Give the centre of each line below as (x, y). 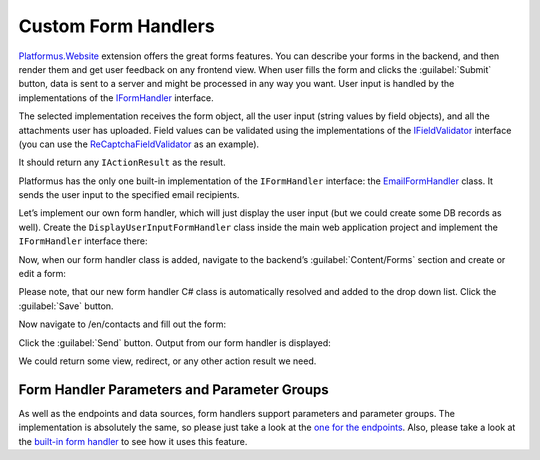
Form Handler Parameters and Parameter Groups (173, 389)
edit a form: (42, 274)
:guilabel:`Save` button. (66, 306)
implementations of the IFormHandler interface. (116, 97)
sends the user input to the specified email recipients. (129, 195)
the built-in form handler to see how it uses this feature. (133, 441)
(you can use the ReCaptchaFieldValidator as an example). (139, 144)
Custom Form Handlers (116, 26)
